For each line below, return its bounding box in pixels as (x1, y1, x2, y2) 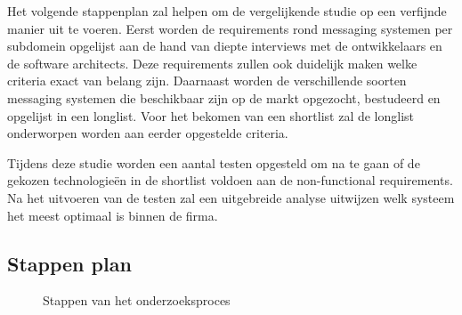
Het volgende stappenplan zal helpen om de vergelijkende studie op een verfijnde (7, 2, 447, 20)
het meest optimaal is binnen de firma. (7, 206, 218, 224)
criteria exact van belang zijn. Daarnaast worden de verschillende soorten (7, 71, 407, 90)
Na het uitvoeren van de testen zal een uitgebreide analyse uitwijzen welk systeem (7, 188, 455, 206)
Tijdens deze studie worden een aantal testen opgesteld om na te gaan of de (7, 153, 420, 172)
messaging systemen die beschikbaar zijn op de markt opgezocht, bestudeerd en (7, 88, 441, 107)
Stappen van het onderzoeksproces (43, 291, 231, 310)
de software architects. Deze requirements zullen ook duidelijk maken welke (7, 53, 417, 72)
